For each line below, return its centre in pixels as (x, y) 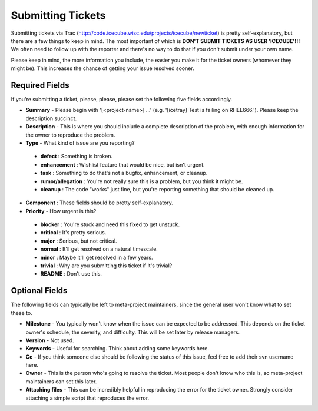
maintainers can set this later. (61, 381)
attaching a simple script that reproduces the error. (87, 398)
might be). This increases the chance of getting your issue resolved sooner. (102, 68)
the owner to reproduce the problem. (70, 135)
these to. (21, 313)
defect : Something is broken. (77, 157)
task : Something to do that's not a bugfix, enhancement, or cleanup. (124, 173)
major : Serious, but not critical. (79, 241)
